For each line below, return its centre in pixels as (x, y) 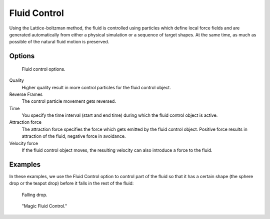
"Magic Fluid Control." (44, 206)
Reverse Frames (26, 94)
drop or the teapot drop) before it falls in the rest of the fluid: (71, 183)
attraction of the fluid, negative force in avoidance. (74, 136)
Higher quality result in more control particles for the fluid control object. (96, 87)
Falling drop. (34, 195)
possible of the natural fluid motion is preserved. (59, 42)
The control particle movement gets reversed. (69, 101)
